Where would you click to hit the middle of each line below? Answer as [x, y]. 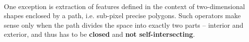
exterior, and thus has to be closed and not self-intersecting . [99, 34]
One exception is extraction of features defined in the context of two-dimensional [124, 6]
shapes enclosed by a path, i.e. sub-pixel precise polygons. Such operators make [122, 16]
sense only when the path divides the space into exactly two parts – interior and [124, 25]
